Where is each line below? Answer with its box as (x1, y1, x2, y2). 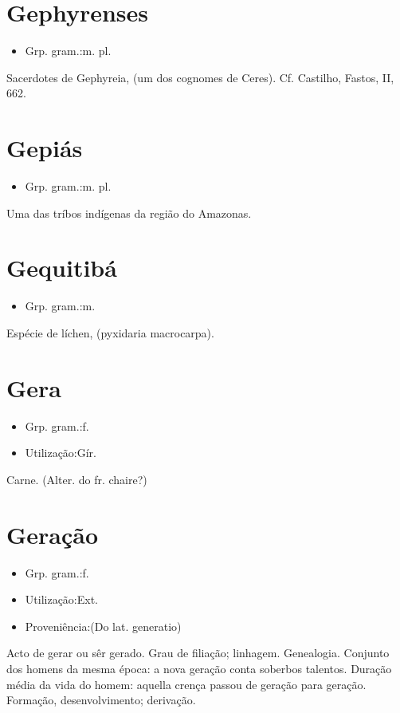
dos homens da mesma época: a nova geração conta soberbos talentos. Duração (6, 660, 392, 676)
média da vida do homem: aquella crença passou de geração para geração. (6, 676, 367, 692)
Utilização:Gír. (25, 444, 97, 461)
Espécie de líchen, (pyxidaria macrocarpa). (6, 324, 214, 341)
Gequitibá (6, 251, 117, 284)
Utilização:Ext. (25, 591, 99, 608)
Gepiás (6, 132, 83, 164)
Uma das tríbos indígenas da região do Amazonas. (6, 204, 252, 221)
